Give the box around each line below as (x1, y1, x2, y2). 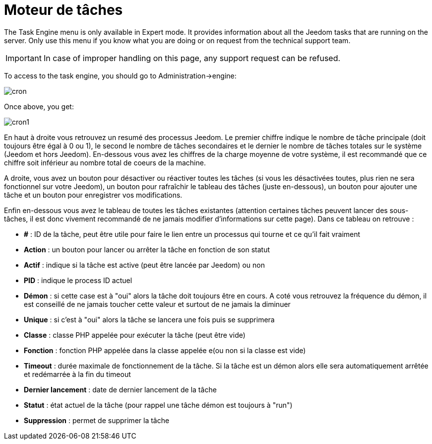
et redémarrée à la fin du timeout (24, 370, 131, 378)
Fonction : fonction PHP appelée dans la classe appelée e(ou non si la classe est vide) (24, 346, 306, 355)
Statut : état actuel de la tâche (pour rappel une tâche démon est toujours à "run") (24, 400, 293, 409)
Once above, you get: (4, 102, 74, 111)
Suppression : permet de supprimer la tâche (24, 416, 170, 425)
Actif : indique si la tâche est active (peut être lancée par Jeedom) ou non (24, 260, 265, 269)
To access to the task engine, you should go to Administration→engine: (4, 71, 237, 80)
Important (5, 53, 42, 63)
